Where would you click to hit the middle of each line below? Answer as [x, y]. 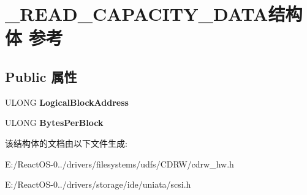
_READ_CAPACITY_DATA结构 [154, 14]
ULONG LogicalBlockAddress [67, 102]
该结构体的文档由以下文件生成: [66, 143]
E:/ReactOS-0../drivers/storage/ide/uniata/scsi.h [98, 184]
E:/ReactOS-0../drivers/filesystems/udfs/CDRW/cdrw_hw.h [119, 164]
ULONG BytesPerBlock [54, 123]
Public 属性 [41, 76]
